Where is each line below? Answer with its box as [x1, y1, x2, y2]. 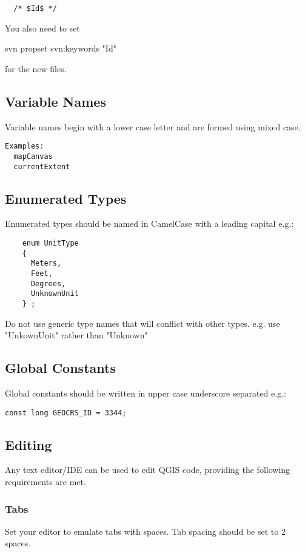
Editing [5, 435, 52, 454]
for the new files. [5, 62, 67, 75]
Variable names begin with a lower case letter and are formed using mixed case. [5, 120, 301, 133]
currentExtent [13, 162, 70, 171]
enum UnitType [22, 239, 79, 247]
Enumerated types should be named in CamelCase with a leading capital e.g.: [5, 217, 294, 230]
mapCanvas [13, 152, 53, 161]
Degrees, [30, 279, 66, 288]
